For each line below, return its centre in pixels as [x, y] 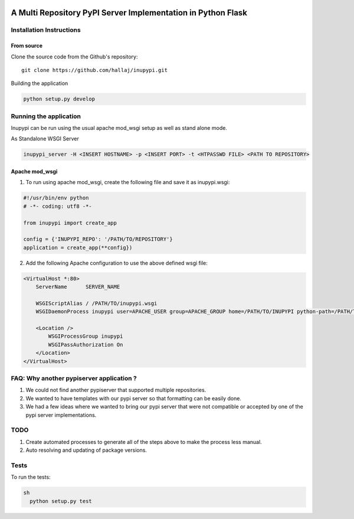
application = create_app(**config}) [78, 247]
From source [27, 46]
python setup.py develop [59, 99]
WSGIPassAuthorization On [86, 345]
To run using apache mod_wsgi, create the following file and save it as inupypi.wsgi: [128, 182]
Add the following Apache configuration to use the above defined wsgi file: [117, 263]
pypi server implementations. [61, 415]
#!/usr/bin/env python [56, 198]
